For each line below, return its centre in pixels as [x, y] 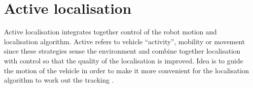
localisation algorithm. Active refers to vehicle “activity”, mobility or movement [125, 41]
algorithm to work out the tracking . [59, 80]
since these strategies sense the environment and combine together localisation [122, 51]
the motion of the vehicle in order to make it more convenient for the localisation [126, 70]
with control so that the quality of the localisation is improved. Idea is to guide [124, 60]
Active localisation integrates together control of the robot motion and [110, 32]
